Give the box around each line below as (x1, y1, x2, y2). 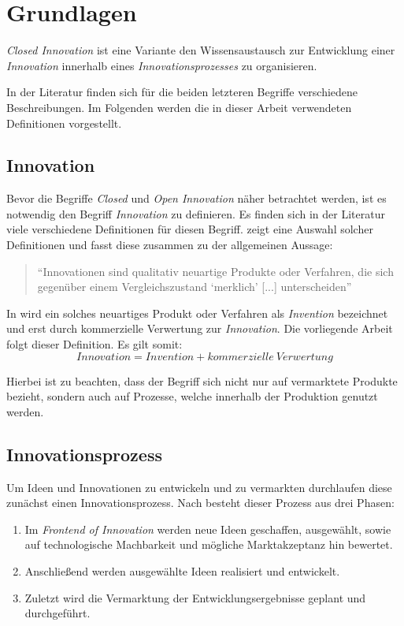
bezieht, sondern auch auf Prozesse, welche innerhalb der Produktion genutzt (6, 388, 378, 404)
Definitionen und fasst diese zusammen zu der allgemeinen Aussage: (6, 237, 333, 253)
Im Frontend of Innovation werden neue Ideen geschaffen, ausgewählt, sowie (24, 520, 391, 537)
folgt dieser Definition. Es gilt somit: (6, 336, 183, 352)
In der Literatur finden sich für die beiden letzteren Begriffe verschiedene (6, 84, 358, 100)
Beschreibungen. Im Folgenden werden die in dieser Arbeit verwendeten (6, 99, 352, 115)
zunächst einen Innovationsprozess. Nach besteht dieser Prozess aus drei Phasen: (6, 494, 395, 511)
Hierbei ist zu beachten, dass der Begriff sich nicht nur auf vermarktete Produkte (6, 372, 398, 389)
